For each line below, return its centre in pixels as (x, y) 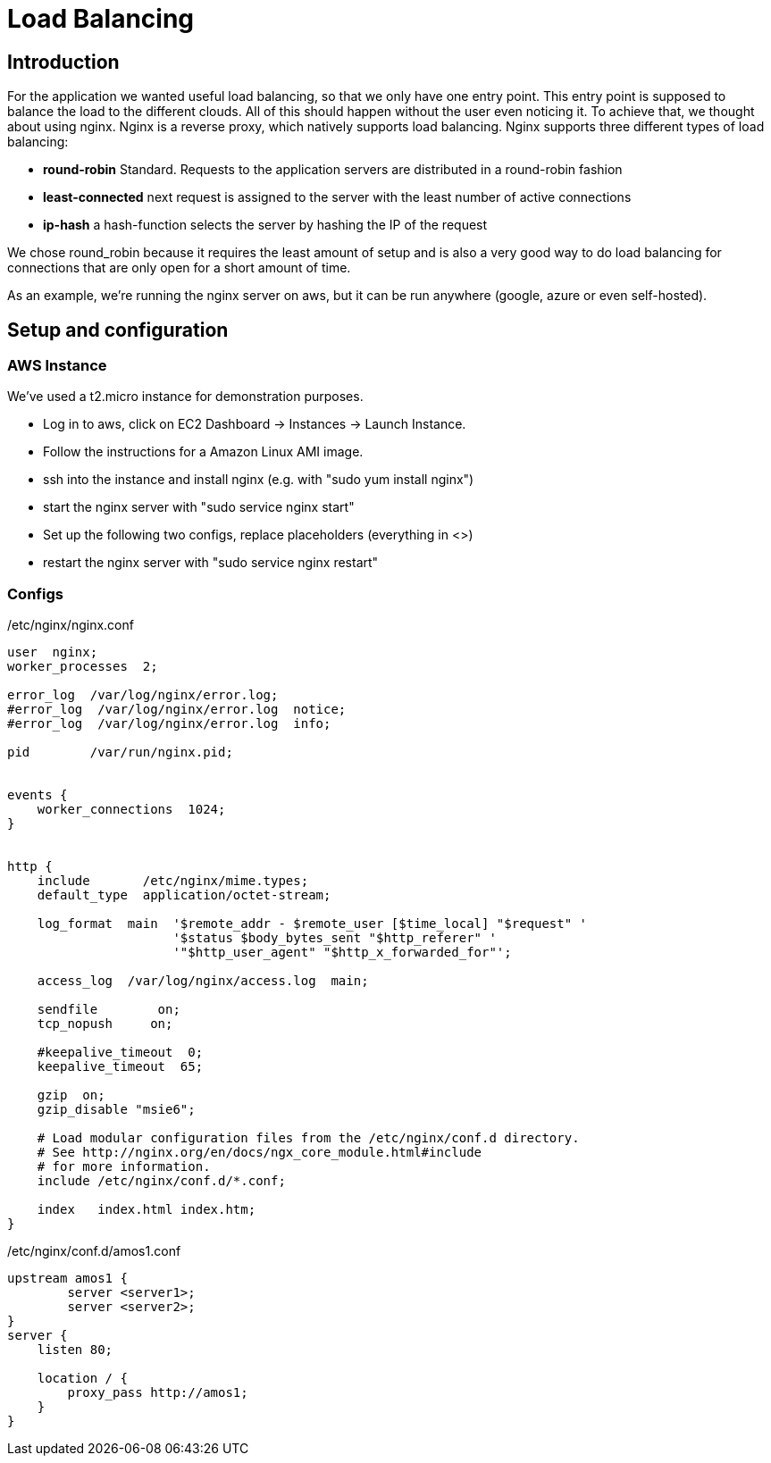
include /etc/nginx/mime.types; (173, 881)
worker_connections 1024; (131, 810)
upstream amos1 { (67, 1279)
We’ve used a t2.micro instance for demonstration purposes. (185, 397)
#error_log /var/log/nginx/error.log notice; (177, 710)
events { (38, 795)
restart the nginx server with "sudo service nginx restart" (211, 563)
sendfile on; (109, 1010)
